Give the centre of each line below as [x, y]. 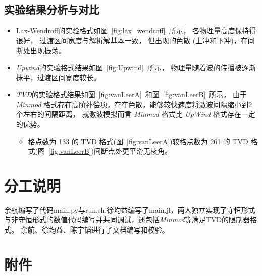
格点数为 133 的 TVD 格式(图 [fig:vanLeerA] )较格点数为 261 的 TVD [138, 141]
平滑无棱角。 [150, 151]
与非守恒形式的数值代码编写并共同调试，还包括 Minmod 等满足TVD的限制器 [127, 220]
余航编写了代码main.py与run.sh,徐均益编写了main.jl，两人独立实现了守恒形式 [130, 210]
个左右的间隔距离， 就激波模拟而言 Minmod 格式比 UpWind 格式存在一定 [136, 114]
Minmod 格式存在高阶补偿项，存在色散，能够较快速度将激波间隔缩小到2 [134, 104]
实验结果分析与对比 [52, 9]
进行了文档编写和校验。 [130, 230]
